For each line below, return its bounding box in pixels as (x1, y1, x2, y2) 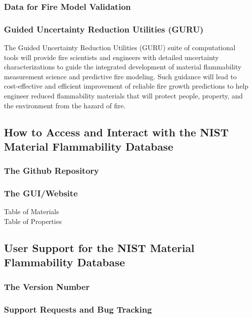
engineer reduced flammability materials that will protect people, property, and (4, 91, 243, 101)
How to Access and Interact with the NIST (4, 124, 229, 139)
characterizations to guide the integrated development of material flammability (4, 62, 242, 72)
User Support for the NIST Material (4, 240, 194, 255)
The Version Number (4, 280, 90, 292)
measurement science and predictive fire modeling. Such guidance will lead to (4, 71, 237, 81)
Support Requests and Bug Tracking (4, 303, 152, 315)
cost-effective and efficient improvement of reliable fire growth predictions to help (4, 81, 249, 91)
